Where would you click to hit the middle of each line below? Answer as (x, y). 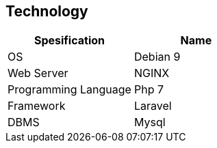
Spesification (69, 41)
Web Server (38, 73)
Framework (37, 106)
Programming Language (69, 90)
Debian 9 (157, 57)
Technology (47, 11)
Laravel (153, 106)
